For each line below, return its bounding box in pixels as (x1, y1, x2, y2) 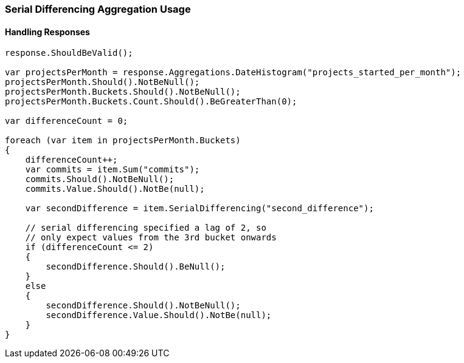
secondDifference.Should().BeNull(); (46, 262, 226, 272)
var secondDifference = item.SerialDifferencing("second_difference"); (25, 203, 374, 214)
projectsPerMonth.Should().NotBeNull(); (5, 77, 200, 87)
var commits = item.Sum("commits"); (25, 165, 200, 175)
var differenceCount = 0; (5, 116, 128, 126)
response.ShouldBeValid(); (5, 48, 133, 58)
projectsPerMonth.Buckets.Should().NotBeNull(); (5, 87, 241, 97)
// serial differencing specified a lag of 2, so (25, 223, 266, 233)
